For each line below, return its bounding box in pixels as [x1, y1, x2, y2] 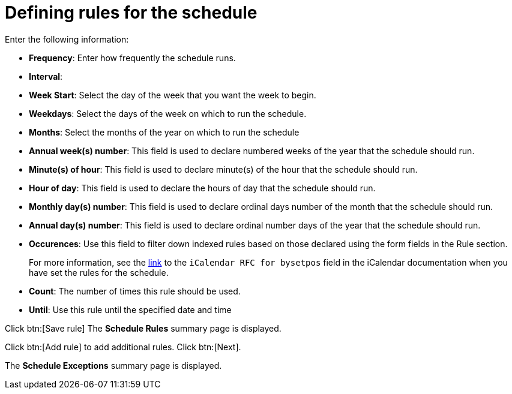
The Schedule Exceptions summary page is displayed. [5, 360, 222, 371]
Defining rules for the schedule [5, 2, 258, 23]
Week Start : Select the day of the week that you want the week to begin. [29, 89, 316, 100]
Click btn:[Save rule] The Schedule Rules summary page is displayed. [5, 323, 282, 333]
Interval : [29, 71, 63, 82]
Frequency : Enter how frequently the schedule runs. [29, 52, 236, 63]
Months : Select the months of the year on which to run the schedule [29, 127, 300, 137]
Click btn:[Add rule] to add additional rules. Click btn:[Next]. [5, 341, 241, 352]
